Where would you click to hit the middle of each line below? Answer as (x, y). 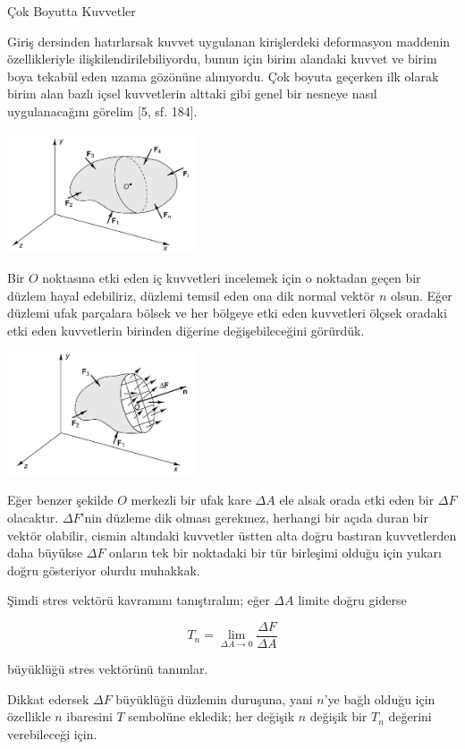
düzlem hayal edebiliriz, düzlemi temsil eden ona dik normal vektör (191, 295)
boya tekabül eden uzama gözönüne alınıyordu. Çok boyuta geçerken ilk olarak (223, 76)
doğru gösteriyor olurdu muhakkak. (104, 570)
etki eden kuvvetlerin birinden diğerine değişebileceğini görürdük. (186, 330)
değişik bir (338, 716)
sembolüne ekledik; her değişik (211, 716)
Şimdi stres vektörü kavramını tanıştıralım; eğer (139, 600)
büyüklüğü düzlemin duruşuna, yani (214, 698)
